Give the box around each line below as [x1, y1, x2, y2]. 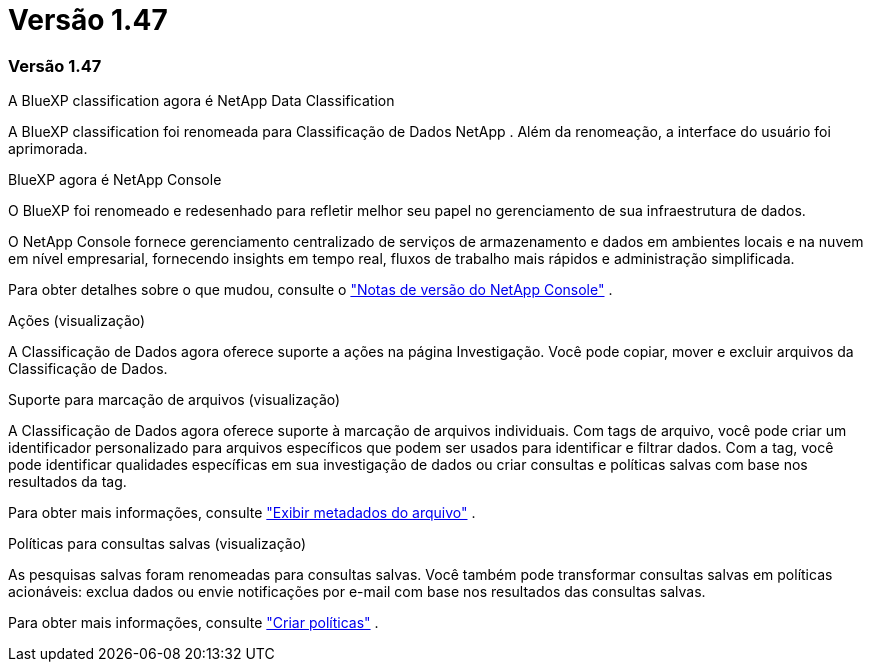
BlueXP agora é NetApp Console [8, 171, 222, 189]
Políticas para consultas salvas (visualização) [8, 535, 307, 553]
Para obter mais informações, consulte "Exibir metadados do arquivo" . [8, 504, 476, 522]
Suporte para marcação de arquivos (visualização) [8, 391, 341, 409]
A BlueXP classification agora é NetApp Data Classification [8, 92, 395, 110]
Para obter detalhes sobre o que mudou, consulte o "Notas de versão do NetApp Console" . [8, 281, 613, 299]
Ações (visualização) [8, 312, 146, 330]
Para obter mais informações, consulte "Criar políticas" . [8, 614, 379, 632]
